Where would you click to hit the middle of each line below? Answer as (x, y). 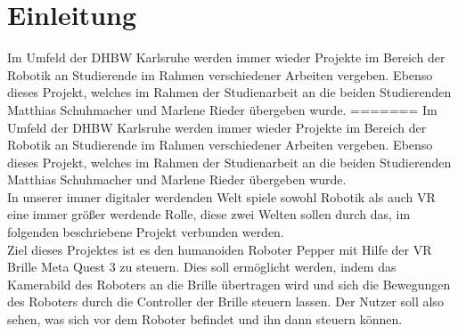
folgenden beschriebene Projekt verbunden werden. (146, 232)
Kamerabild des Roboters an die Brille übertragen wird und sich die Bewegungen (229, 284)
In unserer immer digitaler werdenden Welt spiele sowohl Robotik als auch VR (221, 196)
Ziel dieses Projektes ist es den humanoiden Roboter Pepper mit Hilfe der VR (220, 249)
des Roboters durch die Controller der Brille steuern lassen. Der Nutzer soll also (225, 301)
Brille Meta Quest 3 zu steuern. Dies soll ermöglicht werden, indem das (202, 267)
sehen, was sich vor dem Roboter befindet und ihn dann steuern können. (205, 319)
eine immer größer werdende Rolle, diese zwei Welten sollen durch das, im (209, 214)
